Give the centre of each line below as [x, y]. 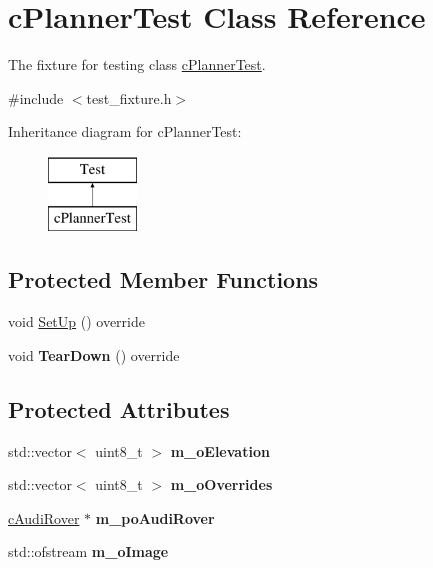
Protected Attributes [119, 408]
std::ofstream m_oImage [88, 551]
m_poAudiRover [155, 517]
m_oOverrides [221, 484]
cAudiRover [44, 517]
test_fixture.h [129, 97]
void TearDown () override [94, 354]
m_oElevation [220, 450]
